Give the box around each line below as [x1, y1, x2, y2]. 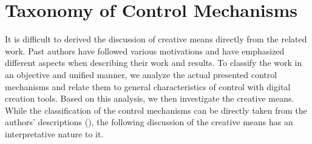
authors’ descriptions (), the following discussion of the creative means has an [5, 116, 293, 128]
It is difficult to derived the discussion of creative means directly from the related [5, 33, 307, 45]
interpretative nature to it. [5, 127, 104, 140]
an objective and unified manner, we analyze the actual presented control [5, 68, 277, 80]
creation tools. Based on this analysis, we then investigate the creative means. [5, 92, 294, 105]
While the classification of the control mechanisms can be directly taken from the [5, 103, 307, 116]
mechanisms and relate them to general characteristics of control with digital [5, 80, 291, 93]
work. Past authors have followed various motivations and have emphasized [5, 44, 285, 57]
